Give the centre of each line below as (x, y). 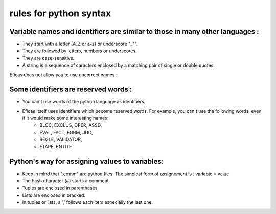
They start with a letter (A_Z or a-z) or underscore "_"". (80, 44)
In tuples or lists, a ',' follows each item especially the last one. (88, 202)
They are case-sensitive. (48, 58)
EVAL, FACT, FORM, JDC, (66, 133)
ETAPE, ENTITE (56, 146)
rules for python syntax (60, 13)
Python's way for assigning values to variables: (87, 161)
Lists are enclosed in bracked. (54, 195)
